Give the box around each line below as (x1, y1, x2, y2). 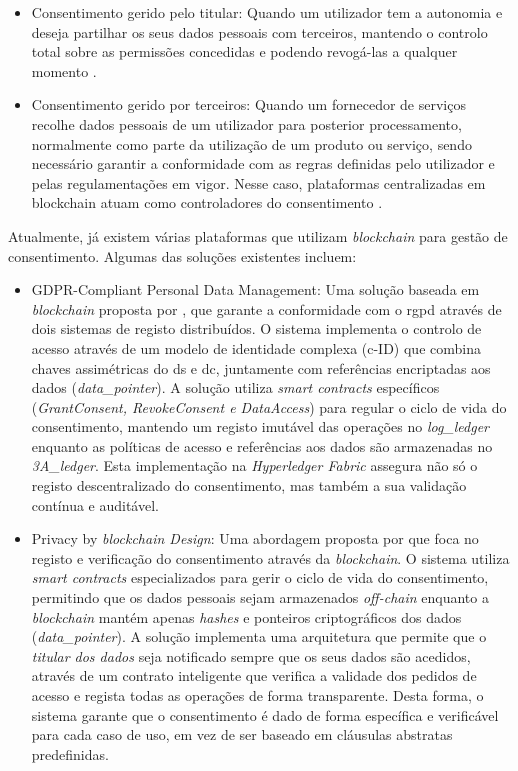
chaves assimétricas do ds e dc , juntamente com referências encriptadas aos (31, 357, 491, 378)
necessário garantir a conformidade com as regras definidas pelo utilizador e (31, 153, 495, 174)
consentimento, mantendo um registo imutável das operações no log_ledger (31, 416, 489, 437)
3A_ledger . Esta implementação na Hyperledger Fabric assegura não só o (31, 455, 478, 476)
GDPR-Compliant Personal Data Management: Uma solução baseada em (31, 279, 480, 300)
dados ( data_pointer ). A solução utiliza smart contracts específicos (31, 377, 440, 398)
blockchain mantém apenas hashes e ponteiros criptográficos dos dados (31, 606, 462, 627)
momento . (31, 60, 97, 81)
